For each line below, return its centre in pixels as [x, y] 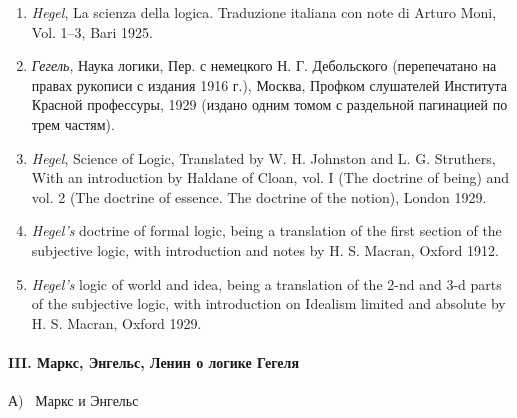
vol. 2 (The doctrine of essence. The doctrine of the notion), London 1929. [259, 196]
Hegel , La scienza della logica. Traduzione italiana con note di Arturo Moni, [264, 12]
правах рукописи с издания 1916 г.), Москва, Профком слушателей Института [269, 84]
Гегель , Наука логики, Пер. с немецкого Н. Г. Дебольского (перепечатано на [264, 65]
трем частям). [73, 123]
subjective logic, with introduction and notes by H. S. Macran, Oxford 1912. [265, 249]
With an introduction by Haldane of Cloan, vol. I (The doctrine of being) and [270, 177]
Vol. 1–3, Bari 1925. [92, 31]
